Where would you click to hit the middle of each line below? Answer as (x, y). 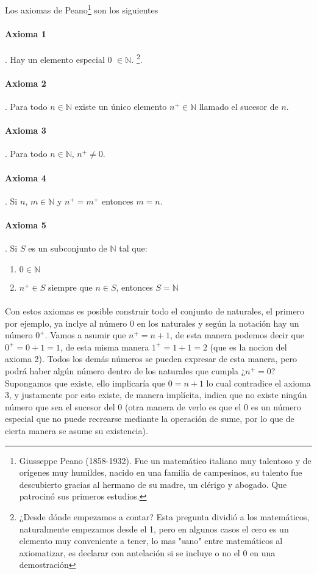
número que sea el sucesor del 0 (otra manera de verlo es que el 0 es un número (153, 406)
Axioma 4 (26, 177)
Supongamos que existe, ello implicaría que (85, 383)
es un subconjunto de (68, 248)
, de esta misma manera (105, 347)
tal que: (133, 248)
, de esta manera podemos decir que (237, 335)
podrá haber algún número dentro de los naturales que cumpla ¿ (125, 371)
